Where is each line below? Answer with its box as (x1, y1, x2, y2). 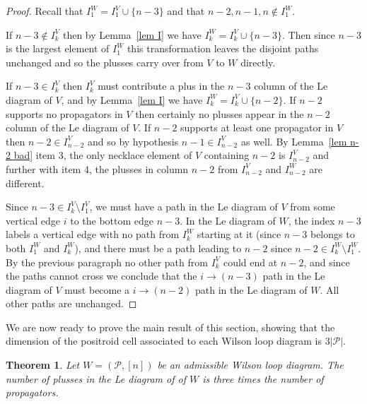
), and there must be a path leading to (74, 240, 242, 255)
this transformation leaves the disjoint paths (127, 41, 319, 56)
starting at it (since (197, 227, 281, 242)
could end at (223, 254, 278, 269)
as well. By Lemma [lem (240, 133, 347, 148)
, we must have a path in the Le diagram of (89, 199, 278, 214)
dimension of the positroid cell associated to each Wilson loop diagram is (6, 333, 322, 348)
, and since (303, 254, 350, 269)
